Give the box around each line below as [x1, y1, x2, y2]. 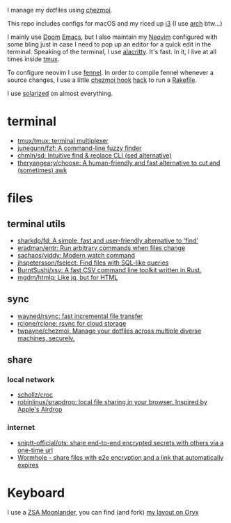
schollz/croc [17, 390, 54, 399]
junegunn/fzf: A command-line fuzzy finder [17, 144, 142, 152]
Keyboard [7, 485, 65, 501]
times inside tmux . [7, 55, 60, 63]
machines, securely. [17, 333, 75, 342]
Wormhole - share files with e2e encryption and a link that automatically [17, 453, 224, 461]
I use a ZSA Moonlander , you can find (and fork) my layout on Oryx [7, 508, 199, 516]
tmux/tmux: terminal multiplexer [17, 136, 109, 144]
